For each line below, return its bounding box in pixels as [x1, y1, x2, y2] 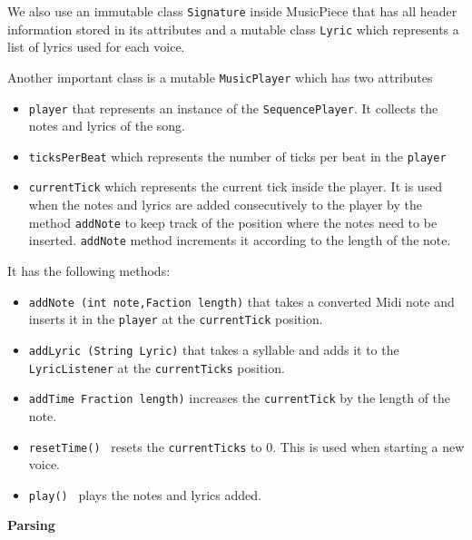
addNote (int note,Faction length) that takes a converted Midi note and [28, 291, 455, 310]
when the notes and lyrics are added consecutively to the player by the [28, 195, 422, 214]
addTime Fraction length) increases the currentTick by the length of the [28, 388, 451, 407]
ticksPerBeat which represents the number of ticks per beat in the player [28, 146, 447, 165]
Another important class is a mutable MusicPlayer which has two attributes [7, 67, 433, 86]
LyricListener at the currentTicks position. [28, 358, 285, 377]
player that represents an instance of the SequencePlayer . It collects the [28, 98, 438, 117]
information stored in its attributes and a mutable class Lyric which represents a [7, 19, 459, 38]
